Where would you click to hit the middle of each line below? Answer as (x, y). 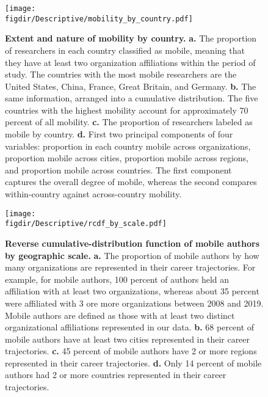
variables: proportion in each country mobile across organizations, (128, 146)
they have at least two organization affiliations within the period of (130, 62)
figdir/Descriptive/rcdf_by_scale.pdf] (86, 224)
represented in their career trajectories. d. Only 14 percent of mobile (133, 362)
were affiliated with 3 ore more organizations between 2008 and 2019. (134, 303)
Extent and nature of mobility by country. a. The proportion (131, 38)
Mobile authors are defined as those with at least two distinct (120, 315)
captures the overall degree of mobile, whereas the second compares (131, 182)
